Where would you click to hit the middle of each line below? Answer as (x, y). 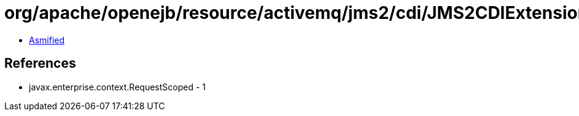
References (40, 63)
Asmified (47, 40)
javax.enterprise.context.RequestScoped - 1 (117, 87)
